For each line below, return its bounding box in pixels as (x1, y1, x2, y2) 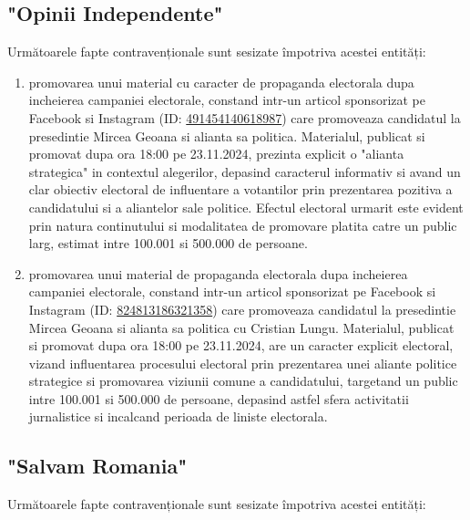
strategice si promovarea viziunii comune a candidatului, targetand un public (28, 371, 458, 390)
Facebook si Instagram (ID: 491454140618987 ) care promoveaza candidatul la (28, 108, 461, 127)
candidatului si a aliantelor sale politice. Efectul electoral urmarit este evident (28, 197, 464, 216)
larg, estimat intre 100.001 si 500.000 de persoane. (28, 234, 308, 253)
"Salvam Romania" (7, 452, 188, 480)
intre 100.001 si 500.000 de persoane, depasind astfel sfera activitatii (28, 389, 409, 408)
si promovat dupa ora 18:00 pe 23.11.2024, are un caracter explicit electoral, (28, 336, 454, 355)
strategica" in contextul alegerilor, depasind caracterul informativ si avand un (28, 161, 461, 181)
